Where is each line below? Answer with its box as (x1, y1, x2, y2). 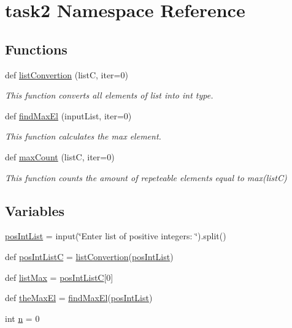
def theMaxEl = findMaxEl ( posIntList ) (5, 291, 153, 304)
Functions (5, 39, 67, 58)
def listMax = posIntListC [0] (5, 270, 113, 283)
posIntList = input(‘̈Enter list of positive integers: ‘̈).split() (5, 229, 226, 242)
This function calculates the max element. (5, 130, 161, 143)
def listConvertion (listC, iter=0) (5, 68, 128, 81)
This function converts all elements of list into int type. (5, 89, 213, 102)
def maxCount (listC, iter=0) (5, 150, 115, 163)
